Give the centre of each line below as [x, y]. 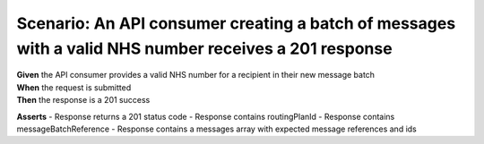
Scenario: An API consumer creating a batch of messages [236, 23]
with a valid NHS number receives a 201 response [205, 48]
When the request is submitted [74, 87]
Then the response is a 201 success [83, 100]
